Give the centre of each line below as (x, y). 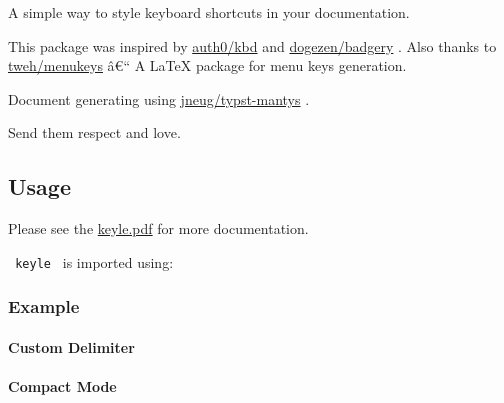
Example (44, 306)
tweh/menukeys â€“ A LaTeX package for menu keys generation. (207, 65)
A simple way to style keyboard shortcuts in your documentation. (209, 12)
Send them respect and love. (94, 132)
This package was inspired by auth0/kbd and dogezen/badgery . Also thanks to (252, 45)
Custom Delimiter (71, 346)
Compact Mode (62, 386)
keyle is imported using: (94, 261)
